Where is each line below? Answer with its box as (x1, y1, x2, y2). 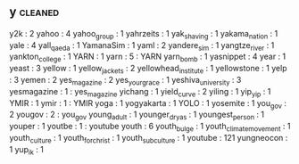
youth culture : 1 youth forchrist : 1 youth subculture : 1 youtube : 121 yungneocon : (9, 132, 288, 145)
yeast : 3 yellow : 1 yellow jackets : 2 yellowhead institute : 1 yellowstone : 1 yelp (9, 63, 287, 76)
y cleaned (9, 4, 60, 20)
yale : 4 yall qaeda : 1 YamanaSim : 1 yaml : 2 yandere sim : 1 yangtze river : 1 (9, 39, 275, 53)
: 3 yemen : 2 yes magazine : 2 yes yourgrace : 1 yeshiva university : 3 (9, 75, 242, 87)
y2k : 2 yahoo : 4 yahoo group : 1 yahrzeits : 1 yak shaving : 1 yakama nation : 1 (9, 28, 278, 41)
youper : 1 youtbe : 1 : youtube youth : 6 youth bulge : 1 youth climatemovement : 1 (9, 121, 291, 134)
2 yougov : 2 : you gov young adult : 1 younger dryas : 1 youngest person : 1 (9, 109, 265, 122)
